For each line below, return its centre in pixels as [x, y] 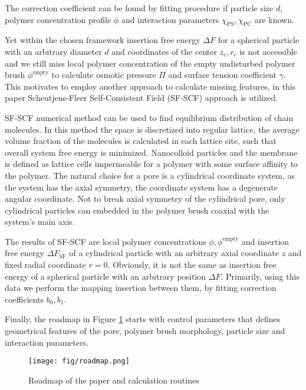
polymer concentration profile [58, 19]
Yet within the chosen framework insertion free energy [103, 40]
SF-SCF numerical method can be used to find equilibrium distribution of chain [149, 117]
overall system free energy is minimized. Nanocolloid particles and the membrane [151, 152]
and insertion [265, 241]
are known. [274, 19]
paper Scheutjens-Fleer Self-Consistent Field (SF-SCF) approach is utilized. [142, 98]
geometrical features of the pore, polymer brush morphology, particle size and [145, 331]
